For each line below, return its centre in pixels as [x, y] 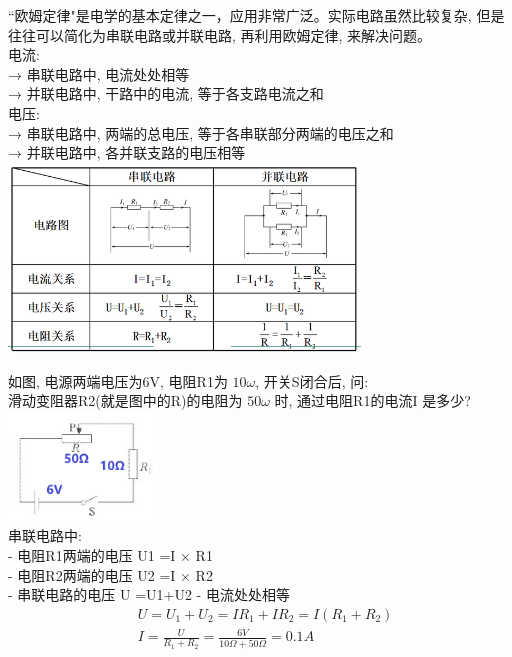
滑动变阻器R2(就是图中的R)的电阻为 [125, 400]
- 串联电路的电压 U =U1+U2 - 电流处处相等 [149, 594]
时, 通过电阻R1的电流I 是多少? [372, 400]
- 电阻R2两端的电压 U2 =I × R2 [110, 574]
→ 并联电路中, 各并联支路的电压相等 [127, 152]
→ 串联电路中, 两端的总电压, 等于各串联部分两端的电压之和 [201, 132]
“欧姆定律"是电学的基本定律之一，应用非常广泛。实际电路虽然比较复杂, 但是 [256, 15]
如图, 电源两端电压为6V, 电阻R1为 [118, 380]
